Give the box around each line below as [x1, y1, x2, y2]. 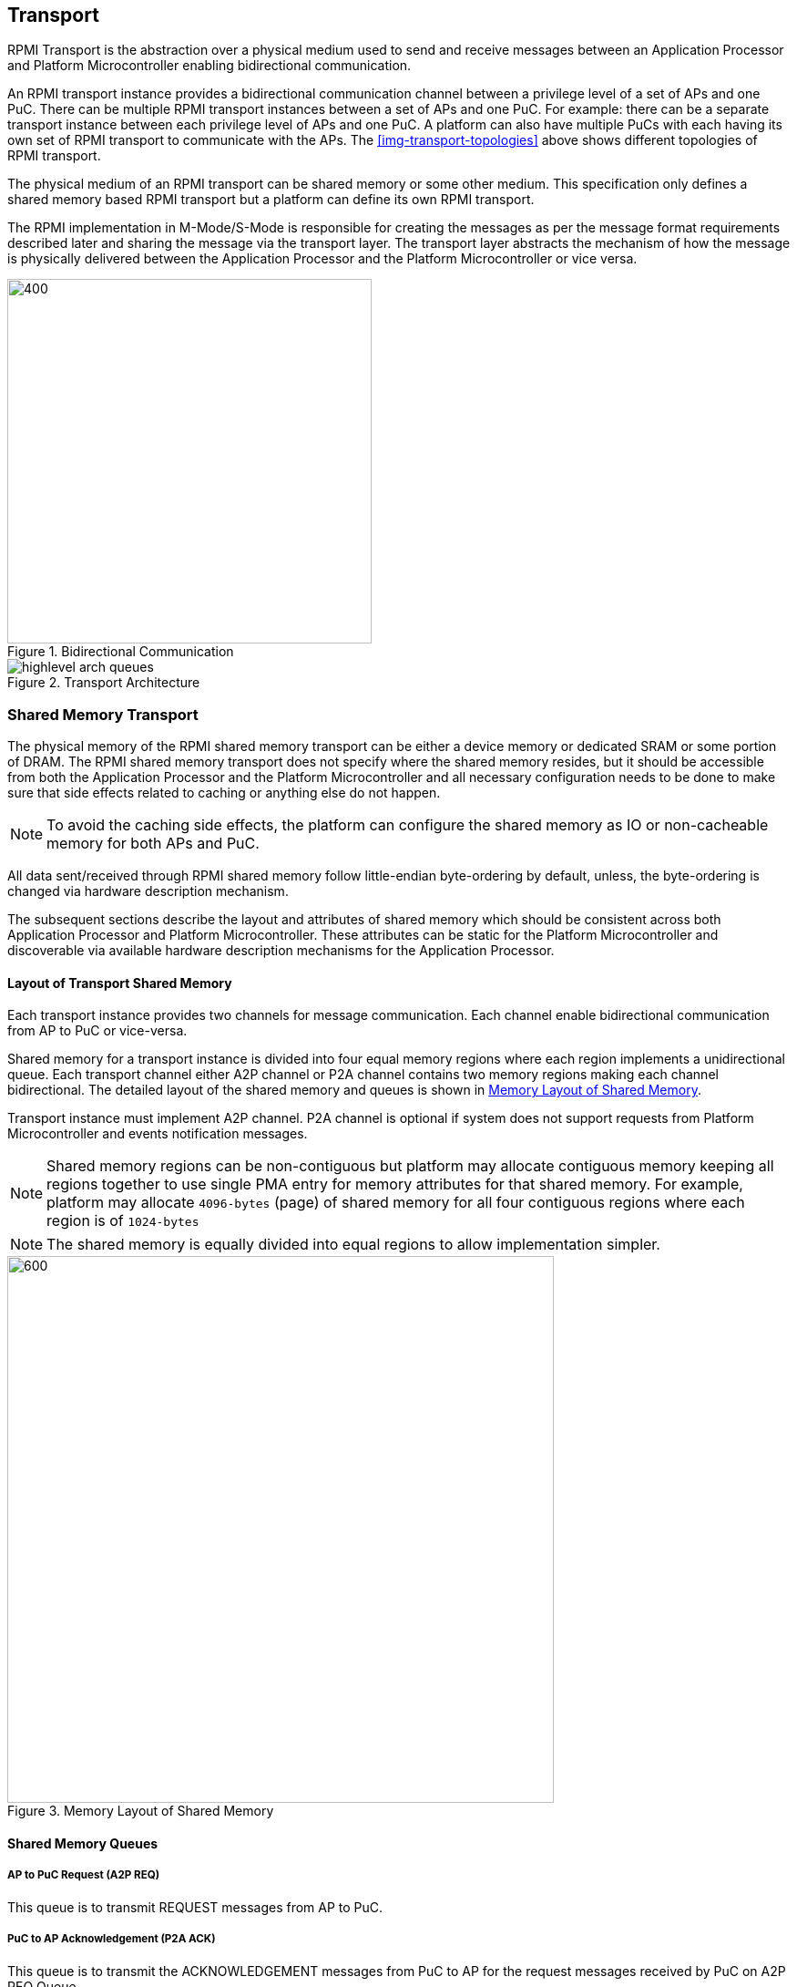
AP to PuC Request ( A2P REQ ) [7, 1869, 160, 1882]
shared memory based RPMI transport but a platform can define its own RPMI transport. [7, 191, 535, 208]
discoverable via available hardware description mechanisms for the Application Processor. [7, 942, 555, 959]
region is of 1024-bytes [46, 1211, 199, 1230]
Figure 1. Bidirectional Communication [7, 643, 234, 660]
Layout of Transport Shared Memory [7, 974, 232, 991]
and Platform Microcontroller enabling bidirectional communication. [7, 57, 412, 74]
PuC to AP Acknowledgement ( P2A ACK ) [7, 1932, 216, 1946]
